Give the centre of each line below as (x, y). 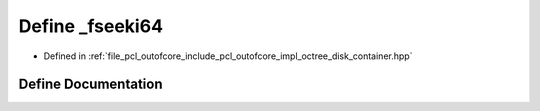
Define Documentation (90, 84)
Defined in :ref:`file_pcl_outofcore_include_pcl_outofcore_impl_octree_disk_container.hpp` (228, 56)
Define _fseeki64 (91, 26)
